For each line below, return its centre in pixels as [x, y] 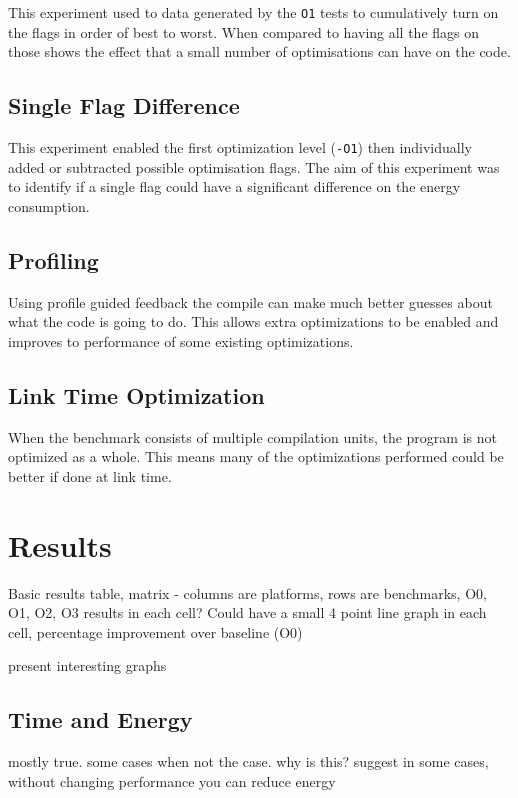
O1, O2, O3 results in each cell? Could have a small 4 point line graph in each [247, 612]
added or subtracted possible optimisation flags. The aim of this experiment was [254, 166]
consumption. [49, 205]
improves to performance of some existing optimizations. [181, 340]
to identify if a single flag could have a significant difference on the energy [234, 186]
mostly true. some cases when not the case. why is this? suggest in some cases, [248, 761]
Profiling [53, 259]
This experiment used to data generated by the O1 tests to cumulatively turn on [253, 12]
